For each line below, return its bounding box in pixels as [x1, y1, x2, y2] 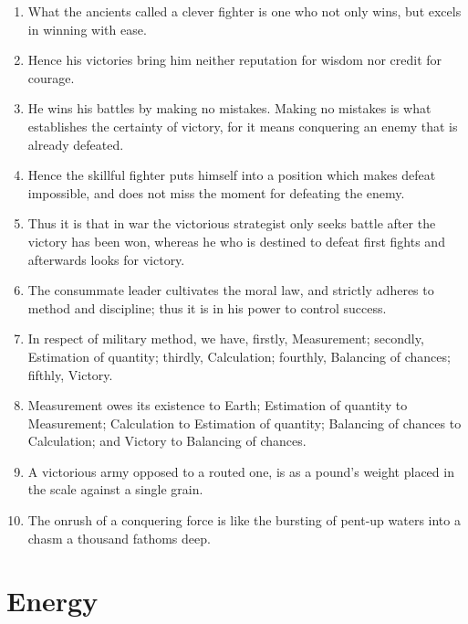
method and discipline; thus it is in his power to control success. [27, 298, 387, 317]
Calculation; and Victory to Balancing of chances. [27, 431, 307, 450]
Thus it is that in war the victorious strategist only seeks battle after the [27, 214, 436, 233]
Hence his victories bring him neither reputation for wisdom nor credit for [27, 50, 442, 69]
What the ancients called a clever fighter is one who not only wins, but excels [27, 2, 462, 20]
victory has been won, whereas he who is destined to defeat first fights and [27, 231, 445, 250]
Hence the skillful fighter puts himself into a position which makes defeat [27, 165, 436, 185]
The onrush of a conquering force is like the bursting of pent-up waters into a [27, 511, 461, 530]
